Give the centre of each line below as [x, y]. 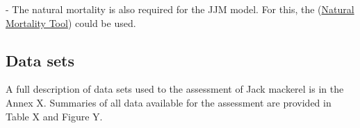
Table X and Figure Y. [54, 116]
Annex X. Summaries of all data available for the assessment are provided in [169, 102]
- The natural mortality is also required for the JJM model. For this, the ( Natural [180, 9]
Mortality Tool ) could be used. [71, 22]
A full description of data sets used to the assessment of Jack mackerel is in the [175, 89]
